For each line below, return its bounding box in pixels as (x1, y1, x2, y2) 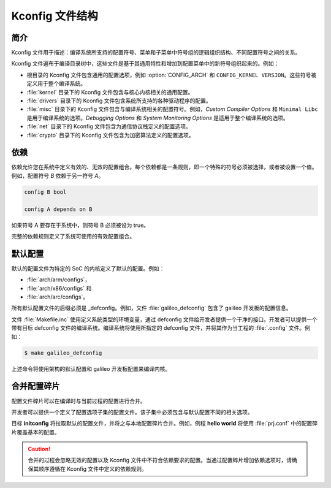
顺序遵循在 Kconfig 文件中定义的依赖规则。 (38, 465, 147, 472)
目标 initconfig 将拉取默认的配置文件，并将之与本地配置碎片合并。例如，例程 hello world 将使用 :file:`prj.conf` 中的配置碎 (11, 420, 318, 427)
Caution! (28, 445, 51, 453)
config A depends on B (24, 205, 93, 213)
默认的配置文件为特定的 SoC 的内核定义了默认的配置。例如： (11, 264, 165, 272)
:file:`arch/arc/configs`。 (26, 293, 89, 300)
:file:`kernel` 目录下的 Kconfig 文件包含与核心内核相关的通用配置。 (26, 88, 194, 96)
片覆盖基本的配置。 (11, 428, 60, 435)
